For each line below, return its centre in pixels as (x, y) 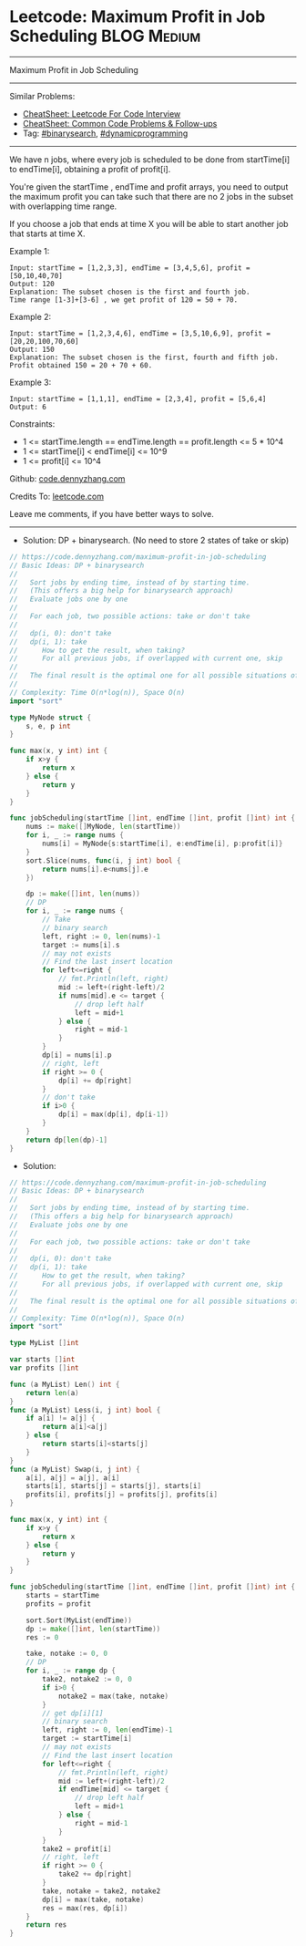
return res (46, 1925)
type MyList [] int (44, 1343)
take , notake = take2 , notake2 (102, 1891)
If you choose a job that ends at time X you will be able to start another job (149, 223)
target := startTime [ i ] (87, 1739)
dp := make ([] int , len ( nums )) (83, 894)
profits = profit (59, 1604)
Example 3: (31, 382)
